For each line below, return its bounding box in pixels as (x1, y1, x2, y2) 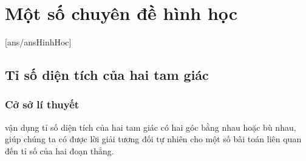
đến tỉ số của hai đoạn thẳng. (5, 144, 114, 157)
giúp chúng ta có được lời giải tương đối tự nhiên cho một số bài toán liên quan (5, 133, 302, 145)
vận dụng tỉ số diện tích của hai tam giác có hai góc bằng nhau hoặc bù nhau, (5, 120, 296, 133)
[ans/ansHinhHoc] (5, 36, 72, 48)
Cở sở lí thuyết (5, 97, 80, 112)
